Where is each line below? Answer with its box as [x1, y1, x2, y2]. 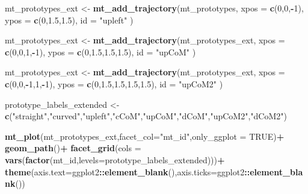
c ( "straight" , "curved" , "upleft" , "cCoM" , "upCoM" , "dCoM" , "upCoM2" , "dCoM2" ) [5, 110, 287, 122]
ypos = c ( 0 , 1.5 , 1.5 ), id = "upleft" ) [5, 13, 134, 26]
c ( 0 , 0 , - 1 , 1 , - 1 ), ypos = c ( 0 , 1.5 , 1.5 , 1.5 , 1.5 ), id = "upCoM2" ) [5, 77, 223, 90]
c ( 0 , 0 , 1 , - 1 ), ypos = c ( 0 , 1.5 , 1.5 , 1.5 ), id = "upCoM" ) [5, 45, 196, 58]
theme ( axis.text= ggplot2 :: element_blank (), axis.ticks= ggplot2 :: [5, 165, 250, 178]
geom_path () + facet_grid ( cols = [5, 142, 141, 154]
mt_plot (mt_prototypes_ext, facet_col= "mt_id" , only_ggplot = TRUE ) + [5, 130, 285, 142]
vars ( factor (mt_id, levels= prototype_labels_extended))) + [5, 153, 225, 166]
